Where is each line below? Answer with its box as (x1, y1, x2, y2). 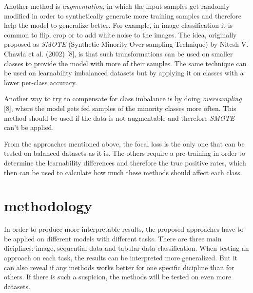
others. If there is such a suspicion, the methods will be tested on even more (4, 272, 232, 282)
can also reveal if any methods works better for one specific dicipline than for (4, 262, 234, 272)
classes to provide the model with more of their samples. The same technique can (4, 58, 247, 68)
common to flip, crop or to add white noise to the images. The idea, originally (4, 29, 237, 39)
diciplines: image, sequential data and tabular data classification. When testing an (4, 243, 249, 253)
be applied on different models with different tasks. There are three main (4, 233, 222, 243)
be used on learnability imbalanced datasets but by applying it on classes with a (4, 68, 244, 78)
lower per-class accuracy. (4, 77, 77, 87)
